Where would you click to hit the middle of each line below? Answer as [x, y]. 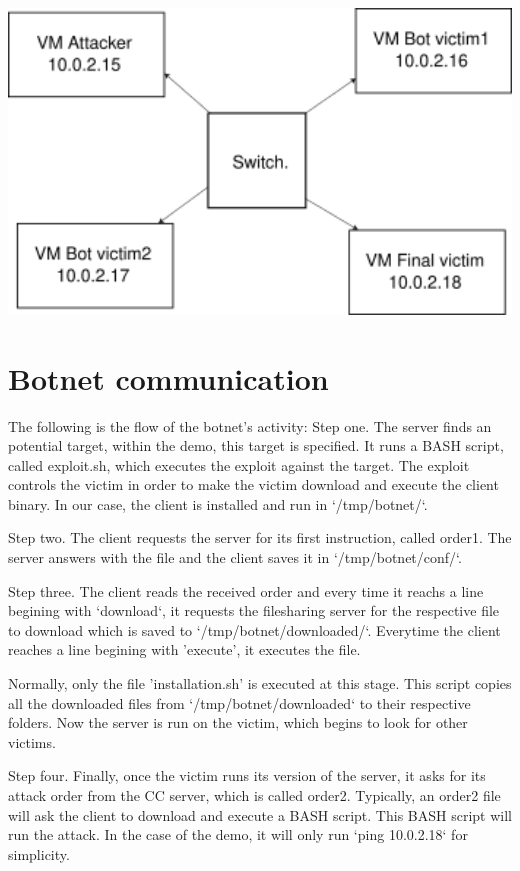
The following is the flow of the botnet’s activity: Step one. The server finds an [250, 425]
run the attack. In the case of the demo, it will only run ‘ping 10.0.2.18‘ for [238, 834]
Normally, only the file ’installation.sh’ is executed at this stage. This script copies [260, 683]
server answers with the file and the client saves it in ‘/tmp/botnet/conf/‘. [235, 557]
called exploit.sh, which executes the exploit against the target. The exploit [239, 464]
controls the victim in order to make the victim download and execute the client [253, 484]
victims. [32, 741]
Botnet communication [168, 377]
